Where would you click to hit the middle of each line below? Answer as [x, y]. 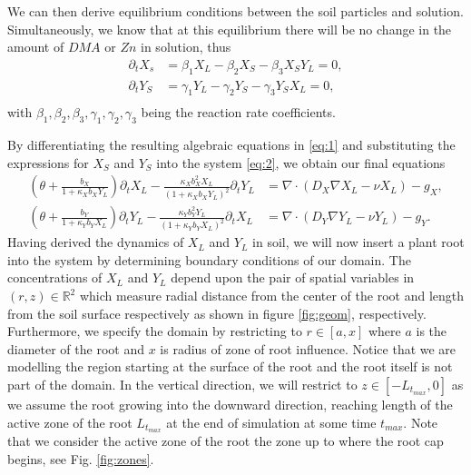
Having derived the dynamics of [96, 242]
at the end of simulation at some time [271, 422]
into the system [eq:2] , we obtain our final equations [301, 162]
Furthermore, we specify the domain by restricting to [155, 331]
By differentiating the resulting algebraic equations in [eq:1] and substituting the [231, 145]
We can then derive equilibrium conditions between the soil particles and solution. [235, 11]
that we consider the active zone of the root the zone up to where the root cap [226, 441]
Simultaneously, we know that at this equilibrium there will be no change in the [230, 29]
